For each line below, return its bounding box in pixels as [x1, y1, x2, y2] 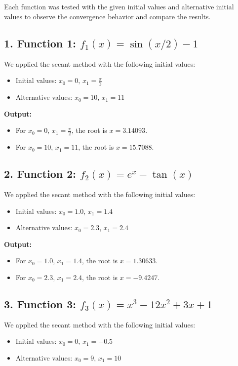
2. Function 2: [4, 166, 76, 181]
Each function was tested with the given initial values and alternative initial [4, 1, 234, 11]
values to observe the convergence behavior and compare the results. [4, 11, 211, 21]
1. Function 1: [4, 35, 76, 50]
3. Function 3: [4, 296, 76, 311]
